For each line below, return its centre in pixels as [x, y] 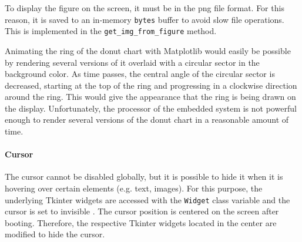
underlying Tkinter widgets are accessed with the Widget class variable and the [147, 199]
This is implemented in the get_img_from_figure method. [111, 31]
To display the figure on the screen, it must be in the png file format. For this [145, 8]
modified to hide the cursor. [55, 234]
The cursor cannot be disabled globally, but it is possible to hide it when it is [144, 177]
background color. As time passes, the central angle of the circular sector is [140, 74]
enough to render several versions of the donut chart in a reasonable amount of [147, 120]
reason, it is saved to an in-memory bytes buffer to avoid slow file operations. [145, 19]
